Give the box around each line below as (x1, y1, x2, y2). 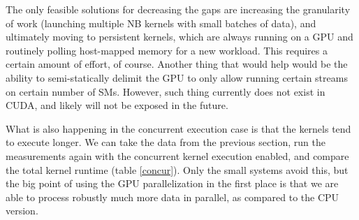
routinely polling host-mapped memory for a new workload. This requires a (6, 43, 328, 57)
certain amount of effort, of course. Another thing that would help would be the (6, 57, 348, 71)
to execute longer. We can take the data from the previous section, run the (6, 135, 326, 149)
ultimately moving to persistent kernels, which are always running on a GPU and (6, 29, 353, 44)
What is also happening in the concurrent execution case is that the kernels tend (6, 121, 351, 135)
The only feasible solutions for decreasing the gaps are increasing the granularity (6, 2, 351, 16)
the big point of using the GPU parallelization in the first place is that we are (6, 176, 339, 191)
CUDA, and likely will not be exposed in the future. (6, 98, 228, 112)
